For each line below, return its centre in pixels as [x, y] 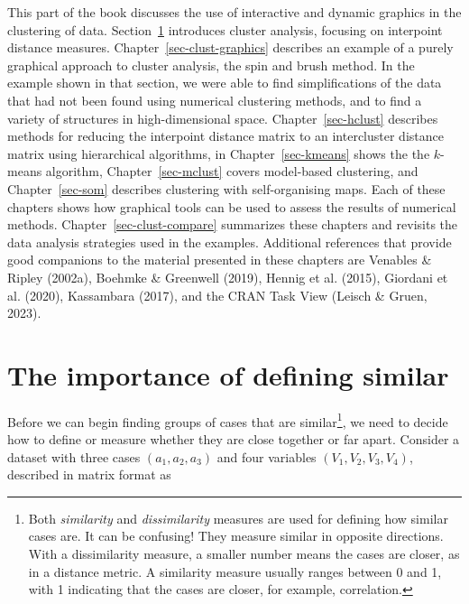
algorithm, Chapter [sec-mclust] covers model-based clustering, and [232, 171]
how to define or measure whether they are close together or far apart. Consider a [234, 439]
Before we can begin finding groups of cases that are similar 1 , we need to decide [228, 420]
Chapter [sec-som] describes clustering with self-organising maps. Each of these [226, 188]
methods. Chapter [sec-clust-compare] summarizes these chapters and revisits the [232, 224]
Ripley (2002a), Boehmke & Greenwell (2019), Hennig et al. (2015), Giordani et [228, 277]
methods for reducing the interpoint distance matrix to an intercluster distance [225, 136]
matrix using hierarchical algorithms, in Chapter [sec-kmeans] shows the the [219, 153]
